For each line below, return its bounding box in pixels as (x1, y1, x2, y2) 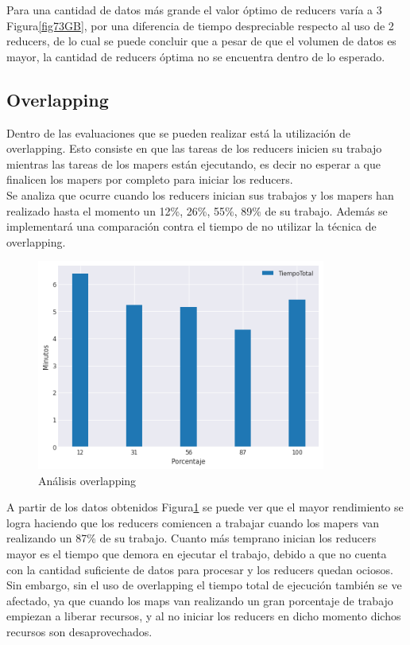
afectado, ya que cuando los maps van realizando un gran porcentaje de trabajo (6, 592, 393, 608)
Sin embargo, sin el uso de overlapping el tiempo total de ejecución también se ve (6, 577, 402, 593)
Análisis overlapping (38, 472, 137, 488)
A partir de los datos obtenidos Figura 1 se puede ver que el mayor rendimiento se (6, 499, 404, 515)
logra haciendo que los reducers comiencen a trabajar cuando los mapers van (6, 514, 380, 530)
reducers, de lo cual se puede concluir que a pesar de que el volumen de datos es (6, 33, 396, 49)
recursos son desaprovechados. (6, 624, 153, 639)
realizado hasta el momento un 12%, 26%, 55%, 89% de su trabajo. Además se (6, 202, 388, 219)
